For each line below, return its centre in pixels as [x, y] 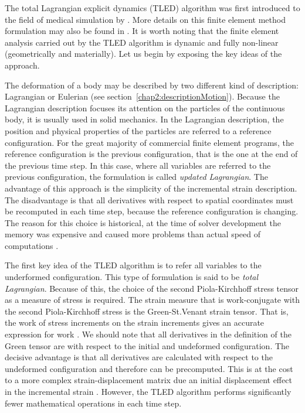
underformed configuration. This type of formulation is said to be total [132, 277]
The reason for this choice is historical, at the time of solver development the [143, 222]
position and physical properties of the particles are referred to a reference [138, 130]
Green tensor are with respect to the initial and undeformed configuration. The [147, 345]
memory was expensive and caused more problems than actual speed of [133, 234]
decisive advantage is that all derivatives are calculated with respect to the [139, 357]
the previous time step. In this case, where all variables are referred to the [138, 165]
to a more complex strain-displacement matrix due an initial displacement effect [148, 380]
